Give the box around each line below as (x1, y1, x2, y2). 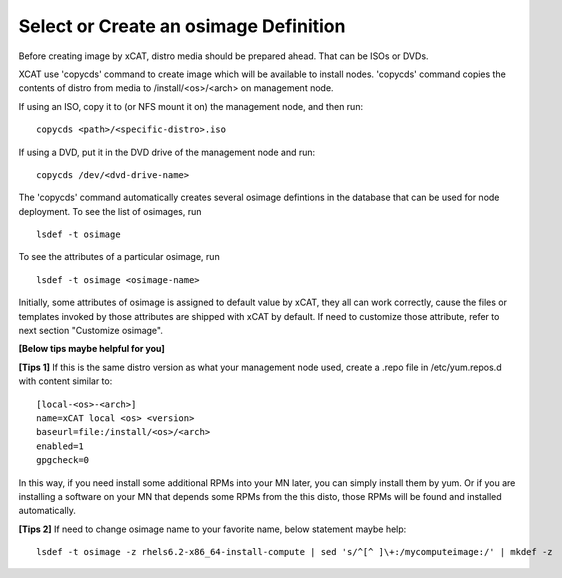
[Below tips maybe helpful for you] (18, 343, 165, 355)
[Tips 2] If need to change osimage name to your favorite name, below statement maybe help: (18, 523, 407, 535)
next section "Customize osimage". (18, 325, 164, 337)
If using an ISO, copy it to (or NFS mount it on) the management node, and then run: (18, 100, 364, 112)
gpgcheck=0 (36, 455, 90, 466)
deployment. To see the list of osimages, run (18, 205, 202, 217)
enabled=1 (36, 440, 84, 452)
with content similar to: (18, 375, 113, 387)
